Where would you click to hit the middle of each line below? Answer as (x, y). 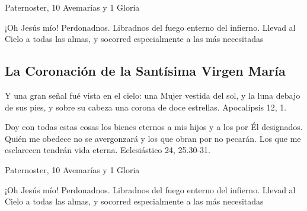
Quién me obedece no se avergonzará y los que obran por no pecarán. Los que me (153, 138)
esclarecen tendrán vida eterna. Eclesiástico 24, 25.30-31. (108, 150)
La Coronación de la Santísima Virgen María (145, 71)
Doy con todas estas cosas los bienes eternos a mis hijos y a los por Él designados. (154, 127)
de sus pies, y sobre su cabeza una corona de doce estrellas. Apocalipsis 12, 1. (146, 107)
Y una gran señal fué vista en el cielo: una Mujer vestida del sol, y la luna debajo (153, 95)
